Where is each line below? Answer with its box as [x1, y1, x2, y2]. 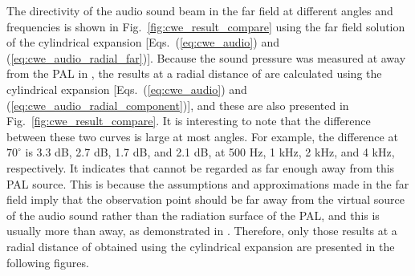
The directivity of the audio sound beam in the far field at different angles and [6, 2, 393, 18]
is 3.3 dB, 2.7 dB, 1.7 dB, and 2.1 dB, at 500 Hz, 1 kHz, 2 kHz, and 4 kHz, [25, 144, 395, 160]
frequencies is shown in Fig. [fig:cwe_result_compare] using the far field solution [6, 18, 405, 34]
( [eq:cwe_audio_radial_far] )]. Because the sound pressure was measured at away [6, 49, 406, 66]
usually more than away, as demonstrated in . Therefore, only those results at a [6, 222, 397, 239]
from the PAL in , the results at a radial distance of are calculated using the [6, 65, 382, 82]
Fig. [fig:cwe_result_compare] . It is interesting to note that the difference [6, 112, 371, 129]
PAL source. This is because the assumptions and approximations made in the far [6, 175, 409, 192]
